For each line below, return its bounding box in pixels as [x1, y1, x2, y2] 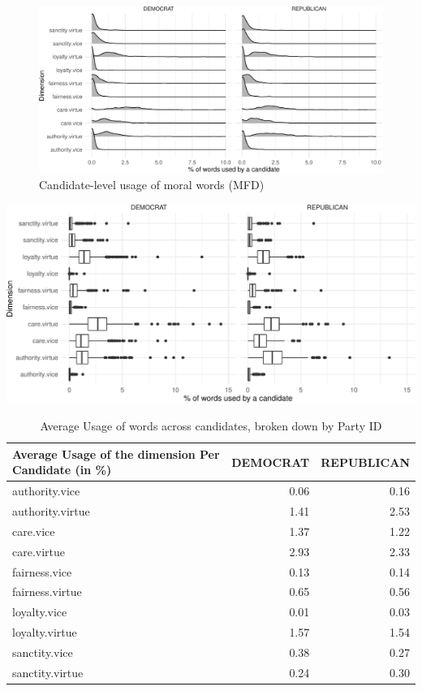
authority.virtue [12, 503, 90, 520]
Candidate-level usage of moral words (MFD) [39, 176, 265, 193]
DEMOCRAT [231, 453, 310, 470]
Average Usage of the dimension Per [12, 445, 220, 462]
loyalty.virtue [12, 624, 77, 641]
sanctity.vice [12, 643, 73, 660]
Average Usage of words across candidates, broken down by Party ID [40, 417, 382, 434]
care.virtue [12, 542, 66, 559]
